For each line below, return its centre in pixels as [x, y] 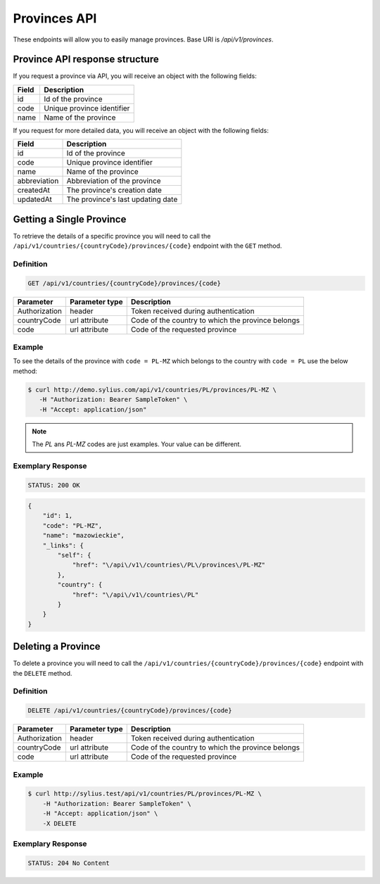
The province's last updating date [122, 199]
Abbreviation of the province [114, 181]
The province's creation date [114, 190]
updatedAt [34, 199]
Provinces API [55, 18]
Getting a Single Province [70, 219]
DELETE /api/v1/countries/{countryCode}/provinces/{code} [130, 711]
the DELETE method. [43, 673]
